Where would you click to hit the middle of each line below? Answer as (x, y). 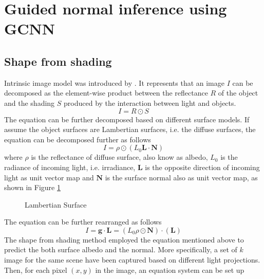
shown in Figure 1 (32, 187)
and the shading (30, 103)
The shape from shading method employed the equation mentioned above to (124, 239)
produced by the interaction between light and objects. (150, 103)
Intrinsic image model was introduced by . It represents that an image (114, 82)
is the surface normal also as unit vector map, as (181, 177)
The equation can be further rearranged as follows (83, 222)
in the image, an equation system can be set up (170, 269)
